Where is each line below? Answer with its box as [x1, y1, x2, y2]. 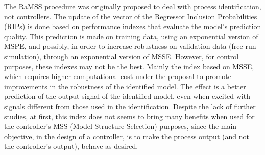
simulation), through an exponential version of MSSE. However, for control [4, 50, 239, 61]
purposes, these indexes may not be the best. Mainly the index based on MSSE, [4, 61, 254, 71]
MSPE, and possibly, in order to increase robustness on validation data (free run [4, 41, 256, 51]
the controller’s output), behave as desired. [4, 141, 138, 151]
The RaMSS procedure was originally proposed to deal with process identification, [4, 1, 261, 11]
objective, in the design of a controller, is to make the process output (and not [4, 131, 249, 141]
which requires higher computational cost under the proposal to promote [4, 71, 231, 82]
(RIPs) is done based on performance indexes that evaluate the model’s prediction [4, 21, 261, 32]
